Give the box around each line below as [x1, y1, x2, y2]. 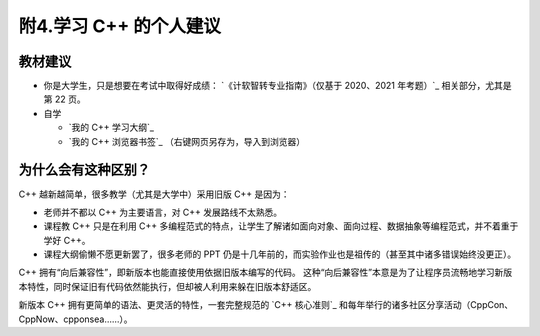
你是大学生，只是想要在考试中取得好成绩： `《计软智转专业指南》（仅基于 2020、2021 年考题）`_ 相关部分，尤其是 [43, 80, 512, 92]
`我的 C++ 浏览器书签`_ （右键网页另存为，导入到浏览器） [68, 135, 305, 147]
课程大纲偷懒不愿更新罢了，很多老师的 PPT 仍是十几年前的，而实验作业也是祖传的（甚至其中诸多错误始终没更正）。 [43, 248, 517, 260]
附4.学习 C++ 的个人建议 [18, 15, 222, 37]
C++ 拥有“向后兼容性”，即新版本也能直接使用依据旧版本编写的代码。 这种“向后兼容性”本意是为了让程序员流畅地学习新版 [18, 266, 513, 279]
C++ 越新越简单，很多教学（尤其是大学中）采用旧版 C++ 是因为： [18, 188, 290, 200]
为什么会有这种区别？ [18, 161, 150, 179]
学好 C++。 [43, 234, 91, 246]
